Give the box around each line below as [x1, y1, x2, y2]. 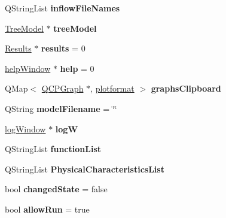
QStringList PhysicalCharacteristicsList [5, 162, 164, 175]
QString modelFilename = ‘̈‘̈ [5, 102, 117, 114]
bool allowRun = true [5, 202, 90, 215]
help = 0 [60, 62, 94, 74]
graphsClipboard [151, 82, 221, 95]
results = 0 [41, 42, 85, 54]
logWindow [5, 122, 46, 135]
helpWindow [5, 62, 51, 74]
